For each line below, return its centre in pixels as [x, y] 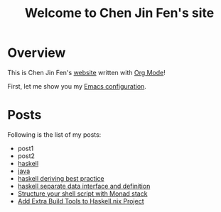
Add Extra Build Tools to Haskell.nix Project [81, 201]
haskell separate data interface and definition [84, 186]
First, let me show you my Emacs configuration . [77, 86]
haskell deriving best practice [61, 178]
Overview [37, 53]
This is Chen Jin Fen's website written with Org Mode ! [86, 72]
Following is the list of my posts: [54, 134]
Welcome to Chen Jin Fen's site [119, 13]
